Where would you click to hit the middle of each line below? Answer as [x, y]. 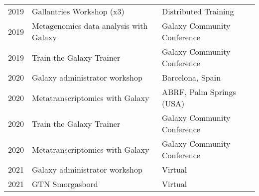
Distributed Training [198, 11]
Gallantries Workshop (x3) [78, 11]
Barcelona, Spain [191, 77]
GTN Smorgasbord [65, 184]
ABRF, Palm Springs [199, 92]
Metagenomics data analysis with [90, 26]
